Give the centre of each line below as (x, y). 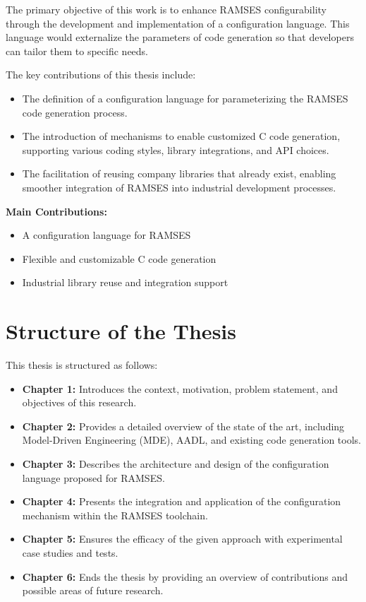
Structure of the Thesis (121, 331)
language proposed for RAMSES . (93, 477)
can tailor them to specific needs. (77, 51)
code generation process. (75, 112)
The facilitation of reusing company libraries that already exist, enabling (179, 173)
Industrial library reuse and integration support (125, 282)
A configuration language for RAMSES (106, 235)
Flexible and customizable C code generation (119, 258)
